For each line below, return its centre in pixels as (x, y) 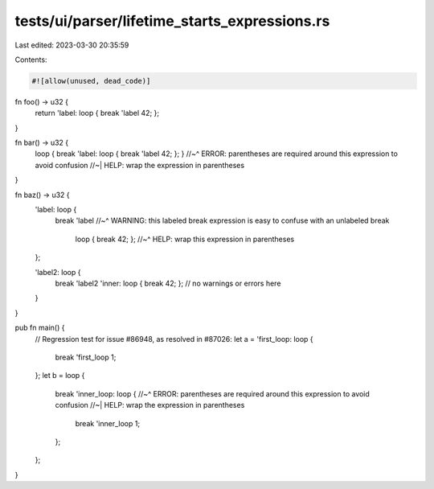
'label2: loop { (58, 272)
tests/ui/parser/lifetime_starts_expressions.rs (172, 21)
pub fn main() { (40, 328)
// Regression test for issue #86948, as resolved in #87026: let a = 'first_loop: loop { (174, 339)
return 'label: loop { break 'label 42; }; (97, 113)
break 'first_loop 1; (86, 357)
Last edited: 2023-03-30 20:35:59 (72, 45)
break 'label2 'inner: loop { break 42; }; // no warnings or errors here (168, 283)
